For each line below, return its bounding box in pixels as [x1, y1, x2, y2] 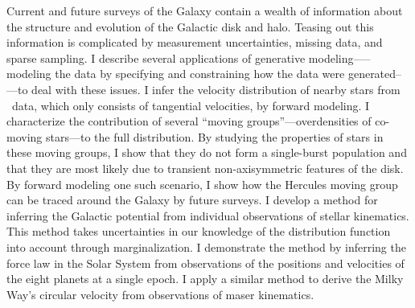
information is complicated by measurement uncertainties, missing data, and [6, 34, 383, 51]
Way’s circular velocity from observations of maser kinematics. [6, 285, 314, 302]
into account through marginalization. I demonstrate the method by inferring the [6, 238, 406, 255]
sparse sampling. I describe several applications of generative [6, 49, 306, 66]
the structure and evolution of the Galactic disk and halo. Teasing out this [6, 18, 374, 35]
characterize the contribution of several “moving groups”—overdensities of [6, 113, 372, 129]
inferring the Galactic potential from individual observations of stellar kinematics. [6, 207, 409, 224]
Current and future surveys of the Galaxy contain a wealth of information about [6, 2, 403, 18]
